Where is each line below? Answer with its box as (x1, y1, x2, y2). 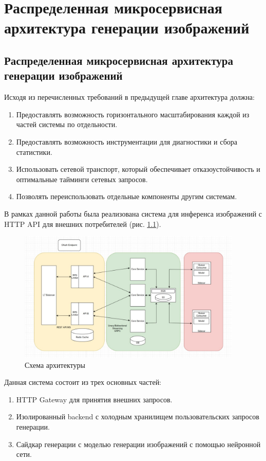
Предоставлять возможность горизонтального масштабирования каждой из (16, 109, 250, 119)
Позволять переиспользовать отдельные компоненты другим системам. (16, 191, 237, 202)
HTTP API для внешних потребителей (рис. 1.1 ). (4, 218, 161, 229)
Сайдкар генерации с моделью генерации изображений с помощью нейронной (16, 438, 261, 449)
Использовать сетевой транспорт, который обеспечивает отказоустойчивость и (16, 164, 260, 174)
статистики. (16, 146, 52, 157)
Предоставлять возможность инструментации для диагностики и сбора (16, 136, 237, 147)
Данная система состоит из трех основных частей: (4, 377, 162, 387)
